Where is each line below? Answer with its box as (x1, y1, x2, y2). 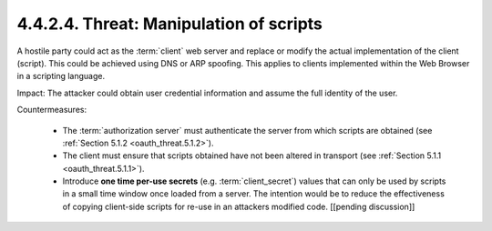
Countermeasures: (16, 105, 87, 115)
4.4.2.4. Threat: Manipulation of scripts (16, 14, 323, 34)
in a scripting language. (16, 71, 105, 82)
